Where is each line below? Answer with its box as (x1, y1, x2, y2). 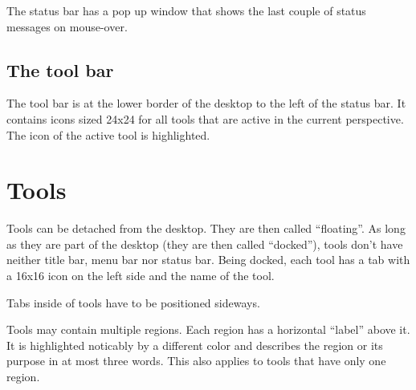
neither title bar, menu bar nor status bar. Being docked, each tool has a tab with (6, 251, 410, 268)
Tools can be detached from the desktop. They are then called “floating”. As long (6, 220, 406, 237)
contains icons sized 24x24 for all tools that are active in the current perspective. (6, 110, 404, 127)
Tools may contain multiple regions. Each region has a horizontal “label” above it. (6, 321, 410, 338)
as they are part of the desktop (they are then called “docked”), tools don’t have (6, 235, 403, 252)
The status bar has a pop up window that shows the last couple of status (6, 2, 366, 18)
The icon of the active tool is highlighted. (6, 126, 210, 143)
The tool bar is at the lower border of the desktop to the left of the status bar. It (6, 95, 406, 112)
